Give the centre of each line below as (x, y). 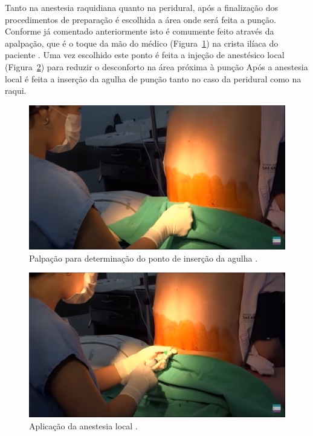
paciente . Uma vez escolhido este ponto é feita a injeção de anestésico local (145, 55)
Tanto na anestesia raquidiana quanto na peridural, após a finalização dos (141, 7)
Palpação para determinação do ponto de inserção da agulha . (144, 258)
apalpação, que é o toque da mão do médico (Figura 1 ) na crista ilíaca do (142, 43)
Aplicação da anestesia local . (83, 425)
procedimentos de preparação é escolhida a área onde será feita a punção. (140, 19)
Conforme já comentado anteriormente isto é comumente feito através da (140, 31)
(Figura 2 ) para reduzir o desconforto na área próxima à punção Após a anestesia (156, 66)
